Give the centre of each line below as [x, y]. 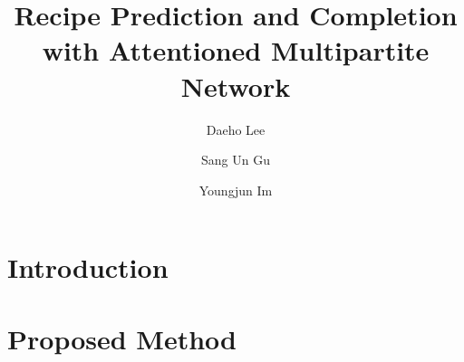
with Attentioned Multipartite [236, 50]
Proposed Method [122, 338]
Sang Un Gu [236, 160]
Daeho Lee [236, 129]
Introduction [88, 267]
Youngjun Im [236, 190]
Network [236, 86]
